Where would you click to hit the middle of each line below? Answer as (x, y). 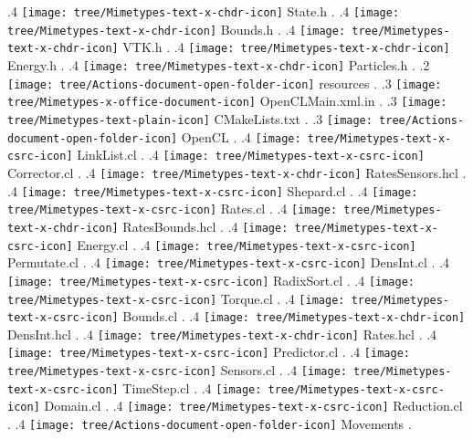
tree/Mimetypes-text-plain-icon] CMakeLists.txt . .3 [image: (190, 118)
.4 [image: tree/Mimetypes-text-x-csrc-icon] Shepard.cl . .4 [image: (213, 190)
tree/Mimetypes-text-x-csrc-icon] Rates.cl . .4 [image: (173, 209)
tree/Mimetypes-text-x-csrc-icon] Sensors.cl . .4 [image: (177, 370)
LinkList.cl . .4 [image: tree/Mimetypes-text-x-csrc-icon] (251, 155)
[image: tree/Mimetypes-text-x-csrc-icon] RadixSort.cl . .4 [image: (211, 280)
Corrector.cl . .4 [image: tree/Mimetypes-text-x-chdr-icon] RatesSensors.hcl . (237, 172)
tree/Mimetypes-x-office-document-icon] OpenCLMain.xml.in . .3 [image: (227, 101)
